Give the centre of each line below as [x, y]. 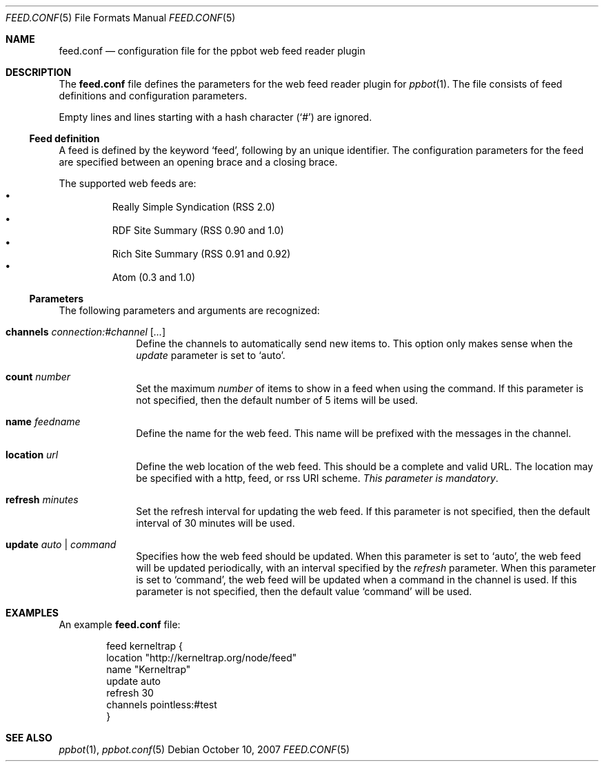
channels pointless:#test [162, 705]
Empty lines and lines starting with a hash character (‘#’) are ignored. [215, 117]
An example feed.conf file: [120, 624]
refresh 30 [130, 693]
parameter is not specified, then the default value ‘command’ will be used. [304, 591]
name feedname [43, 421]
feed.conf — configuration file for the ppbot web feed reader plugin [212, 51]
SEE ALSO [29, 738]
